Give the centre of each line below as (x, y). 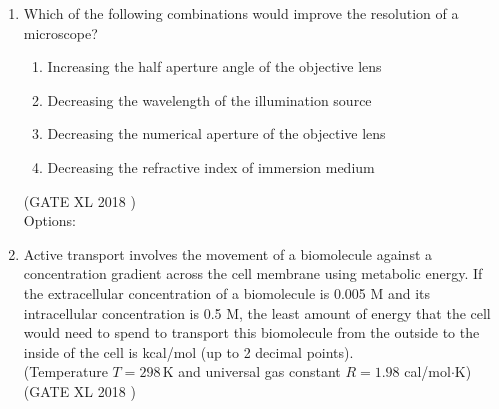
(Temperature (65, 371)
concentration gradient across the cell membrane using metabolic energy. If (253, 273)
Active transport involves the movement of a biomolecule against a (228, 253)
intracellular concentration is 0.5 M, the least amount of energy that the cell (257, 312)
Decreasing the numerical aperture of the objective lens (216, 133)
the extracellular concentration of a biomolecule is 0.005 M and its (227, 292)
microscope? (60, 32)
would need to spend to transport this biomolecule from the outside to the (251, 332)
